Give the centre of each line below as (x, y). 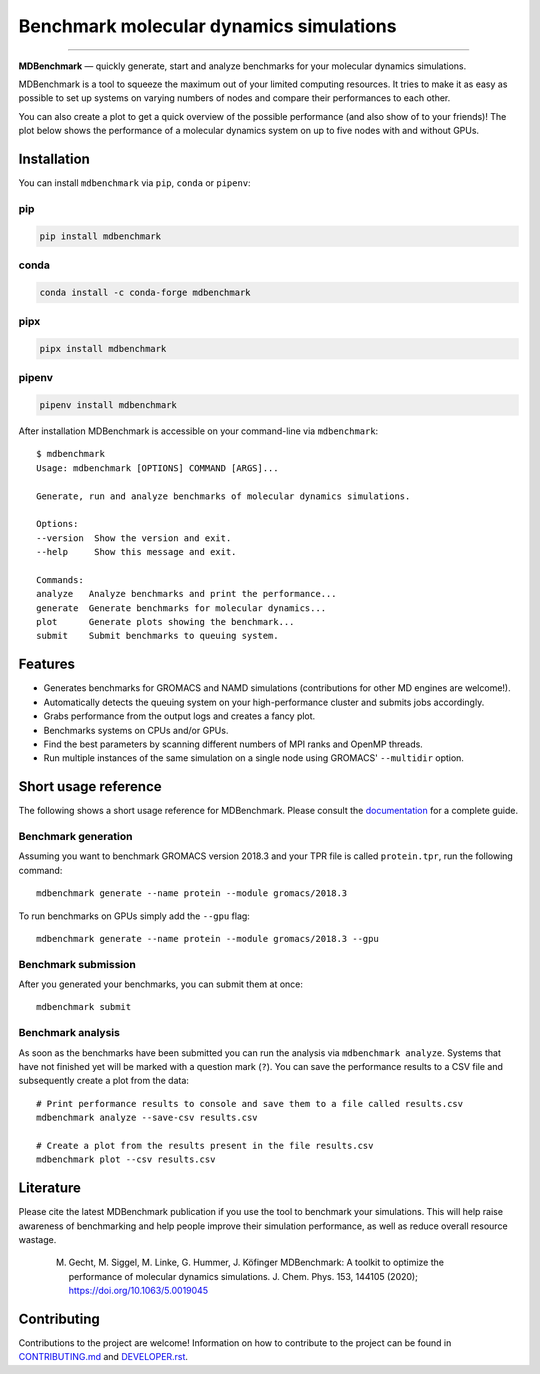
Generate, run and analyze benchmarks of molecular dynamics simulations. (223, 496)
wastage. (37, 1239)
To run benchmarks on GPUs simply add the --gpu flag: (134, 916)
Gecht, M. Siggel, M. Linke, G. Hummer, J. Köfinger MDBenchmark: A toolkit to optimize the (256, 1262)
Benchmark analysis (69, 1033)
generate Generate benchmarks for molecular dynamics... (181, 608)
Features (46, 664)
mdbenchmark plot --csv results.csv (126, 1159)
